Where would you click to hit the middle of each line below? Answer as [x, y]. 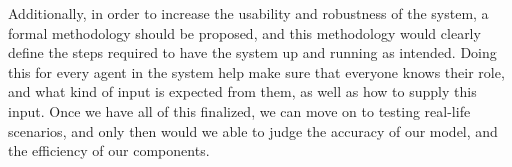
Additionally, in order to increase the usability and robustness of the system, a [248, 13]
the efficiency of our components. [109, 150]
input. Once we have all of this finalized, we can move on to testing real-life [239, 110]
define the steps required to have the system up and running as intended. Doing [252, 52]
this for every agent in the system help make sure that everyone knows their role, [256, 71]
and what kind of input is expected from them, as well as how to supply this [242, 91]
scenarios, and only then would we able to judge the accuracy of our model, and [253, 130]
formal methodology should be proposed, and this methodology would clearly [244, 32]
